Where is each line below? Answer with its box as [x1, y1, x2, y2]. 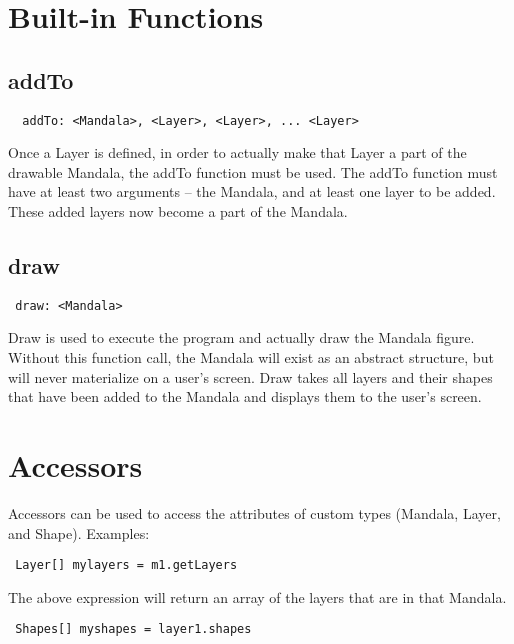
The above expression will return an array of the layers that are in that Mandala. [8, 586, 507, 607]
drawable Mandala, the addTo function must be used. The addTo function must [8, 161, 498, 182]
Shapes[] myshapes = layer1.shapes [15, 622, 252, 637]
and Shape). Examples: [8, 522, 150, 543]
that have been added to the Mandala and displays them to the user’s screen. [8, 386, 482, 407]
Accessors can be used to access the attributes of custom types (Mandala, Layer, [8, 502, 501, 523]
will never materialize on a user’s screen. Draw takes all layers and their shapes [8, 366, 493, 387]
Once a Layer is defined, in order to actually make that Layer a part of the [8, 142, 467, 163]
